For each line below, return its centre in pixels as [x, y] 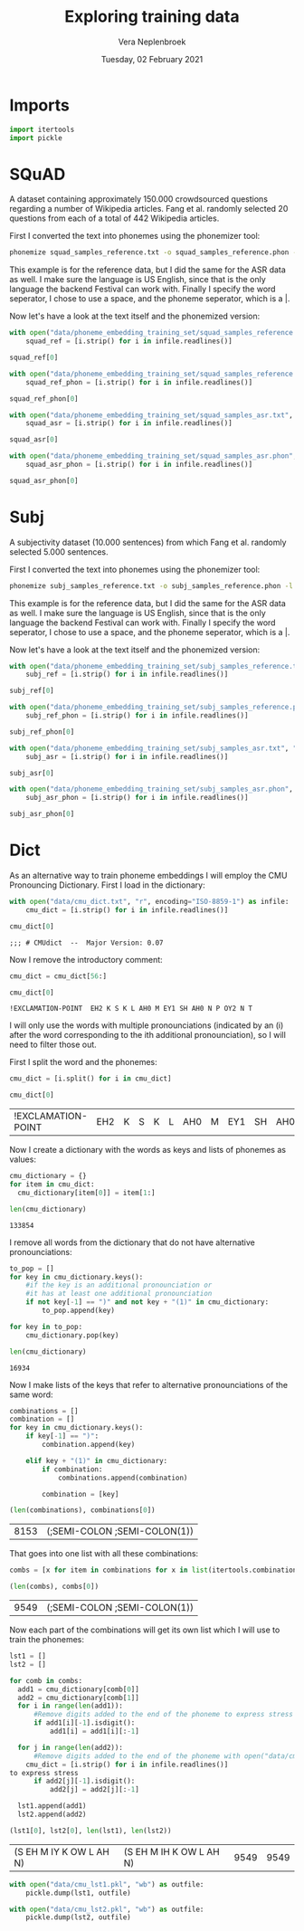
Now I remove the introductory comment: [86, 959]
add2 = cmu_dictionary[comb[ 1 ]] [79, 1698]
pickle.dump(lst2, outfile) [78, 1917]
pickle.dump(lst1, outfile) [78, 1893]
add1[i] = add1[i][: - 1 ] [95, 1731]
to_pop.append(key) [79, 1310]
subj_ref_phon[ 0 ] [42, 732]
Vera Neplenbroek [152, 42]
